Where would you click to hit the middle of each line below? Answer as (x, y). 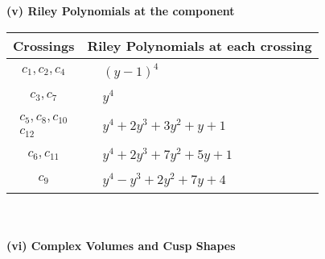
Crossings (44, 45)
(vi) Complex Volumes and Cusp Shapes (121, 246)
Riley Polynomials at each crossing (200, 45)
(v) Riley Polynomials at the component (121, 10)
